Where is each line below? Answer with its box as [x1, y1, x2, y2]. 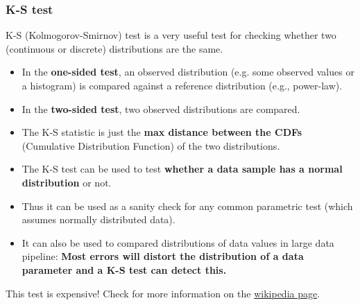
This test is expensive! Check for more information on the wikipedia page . [6, 286, 320, 300]
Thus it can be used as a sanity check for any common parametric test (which [22, 198, 353, 213]
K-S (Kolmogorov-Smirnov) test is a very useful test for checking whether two [6, 28, 336, 42]
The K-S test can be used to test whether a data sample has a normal [22, 162, 343, 176]
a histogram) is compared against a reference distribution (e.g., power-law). [22, 78, 343, 92]
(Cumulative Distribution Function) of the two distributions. [22, 138, 280, 152]
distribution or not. [22, 175, 112, 189]
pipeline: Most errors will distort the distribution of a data [22, 249, 304, 263]
